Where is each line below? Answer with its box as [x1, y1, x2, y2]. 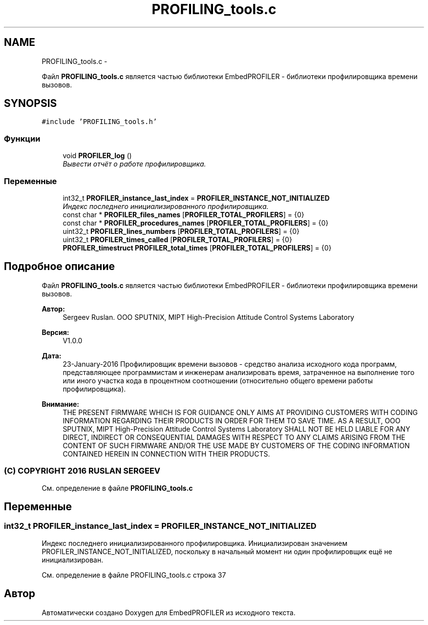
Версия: [42, 328, 69, 336]
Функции [4, 133, 41, 144]
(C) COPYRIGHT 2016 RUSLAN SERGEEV [4, 466, 161, 476]
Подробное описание [4, 260, 115, 273]
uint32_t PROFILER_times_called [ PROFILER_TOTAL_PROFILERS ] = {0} [63, 235, 292, 244]
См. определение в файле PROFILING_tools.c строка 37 [42, 570, 226, 579]
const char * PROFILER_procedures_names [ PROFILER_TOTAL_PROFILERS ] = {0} [63, 218, 329, 227]
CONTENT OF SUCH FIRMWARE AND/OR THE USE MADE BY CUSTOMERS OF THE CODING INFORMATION [63, 441, 410, 450]
